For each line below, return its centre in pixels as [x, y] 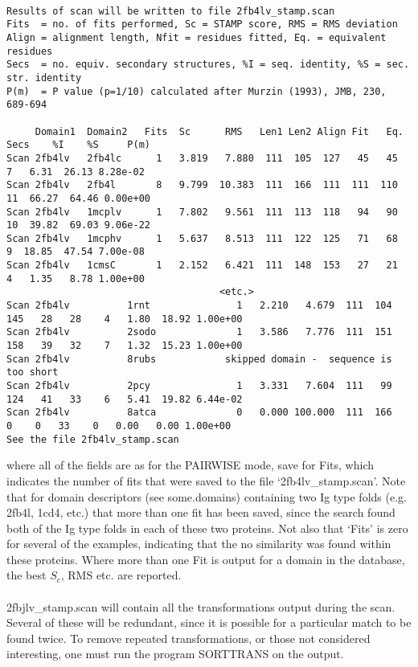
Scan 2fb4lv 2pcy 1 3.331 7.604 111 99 [199, 386]
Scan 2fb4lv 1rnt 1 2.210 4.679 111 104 [199, 306]
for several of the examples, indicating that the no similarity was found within [199, 544]
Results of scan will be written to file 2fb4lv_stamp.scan [171, 11]
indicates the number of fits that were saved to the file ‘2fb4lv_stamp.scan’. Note [206, 480]
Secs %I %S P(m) [78, 145]
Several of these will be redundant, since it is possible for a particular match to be [209, 622]
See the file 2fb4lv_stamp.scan [93, 439]
